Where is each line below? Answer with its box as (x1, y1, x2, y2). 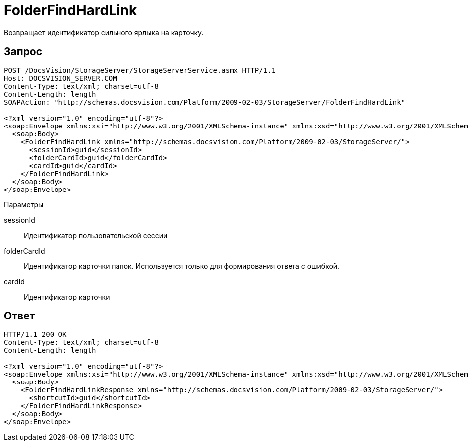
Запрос (4, 45, 43, 58)
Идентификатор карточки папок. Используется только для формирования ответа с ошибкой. (24, 261, 340, 270)
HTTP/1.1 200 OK (4, 330, 67, 339)
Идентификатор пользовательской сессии (24, 231, 168, 240)
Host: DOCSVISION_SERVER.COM (4, 74, 117, 82)
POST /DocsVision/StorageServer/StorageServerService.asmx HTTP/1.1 (4, 66, 276, 74)
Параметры (4, 200, 44, 209)
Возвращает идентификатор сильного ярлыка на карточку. (4, 28, 204, 37)
